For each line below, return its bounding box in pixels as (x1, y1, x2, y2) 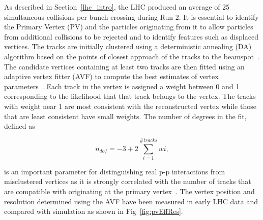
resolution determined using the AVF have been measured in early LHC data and (4, 196, 258, 206)
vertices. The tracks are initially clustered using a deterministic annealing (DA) (4, 41, 252, 52)
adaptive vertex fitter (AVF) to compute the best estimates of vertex (4, 71, 219, 82)
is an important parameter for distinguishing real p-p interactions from (4, 166, 225, 176)
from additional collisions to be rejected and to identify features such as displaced (4, 31, 258, 42)
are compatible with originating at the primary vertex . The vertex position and (4, 186, 255, 197)
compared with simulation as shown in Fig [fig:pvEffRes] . (4, 206, 183, 216)
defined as (4, 121, 35, 131)
